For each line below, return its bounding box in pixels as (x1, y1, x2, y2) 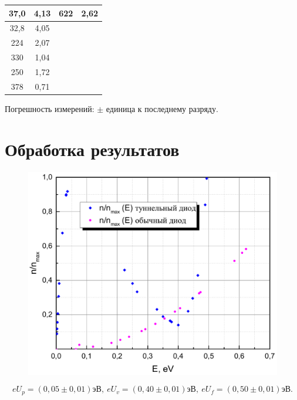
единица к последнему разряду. (106, 102, 218, 114)
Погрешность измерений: (5, 102, 95, 114)
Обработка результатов (5, 137, 180, 161)
